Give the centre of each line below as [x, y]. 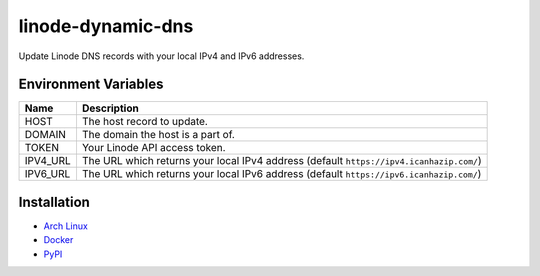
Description [110, 108]
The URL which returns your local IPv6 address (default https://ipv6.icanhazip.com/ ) [281, 174]
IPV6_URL [47, 174]
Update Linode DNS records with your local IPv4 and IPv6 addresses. [161, 56]
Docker [58, 240]
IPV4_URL [47, 161]
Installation [54, 201]
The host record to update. [145, 122]
